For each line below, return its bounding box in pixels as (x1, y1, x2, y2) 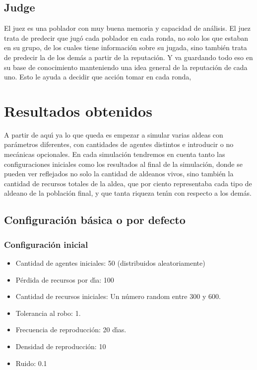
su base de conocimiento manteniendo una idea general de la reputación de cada (4, 62, 248, 72)
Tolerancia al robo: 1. (15, 307, 81, 318)
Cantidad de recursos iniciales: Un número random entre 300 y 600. (15, 291, 221, 301)
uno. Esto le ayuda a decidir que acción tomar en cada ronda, (4, 72, 192, 82)
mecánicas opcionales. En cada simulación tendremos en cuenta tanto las (4, 149, 225, 159)
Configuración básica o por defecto (4, 212, 186, 227)
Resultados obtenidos (4, 100, 152, 121)
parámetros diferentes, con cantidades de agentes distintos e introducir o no (4, 139, 234, 149)
